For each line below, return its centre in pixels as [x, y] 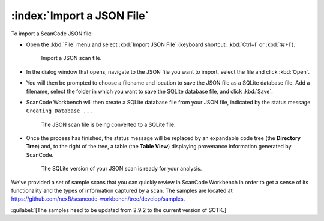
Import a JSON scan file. [71, 58]
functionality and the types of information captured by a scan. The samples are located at [122, 191]
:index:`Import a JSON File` [80, 16]
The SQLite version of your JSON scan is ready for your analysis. [121, 169]
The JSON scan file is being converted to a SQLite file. [108, 124]
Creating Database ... [59, 111]
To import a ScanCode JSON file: [52, 34]
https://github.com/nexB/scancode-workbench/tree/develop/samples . [98, 199]
